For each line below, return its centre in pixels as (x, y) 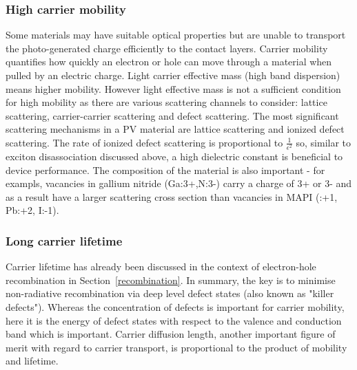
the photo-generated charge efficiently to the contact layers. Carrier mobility (167, 48)
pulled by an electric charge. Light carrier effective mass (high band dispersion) (173, 75)
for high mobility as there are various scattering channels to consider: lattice (166, 102)
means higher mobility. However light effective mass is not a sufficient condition (173, 88)
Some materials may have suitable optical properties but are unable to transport (176, 35)
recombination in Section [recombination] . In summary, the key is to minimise (171, 280)
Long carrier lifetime (64, 241)
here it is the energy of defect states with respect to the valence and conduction (174, 320)
